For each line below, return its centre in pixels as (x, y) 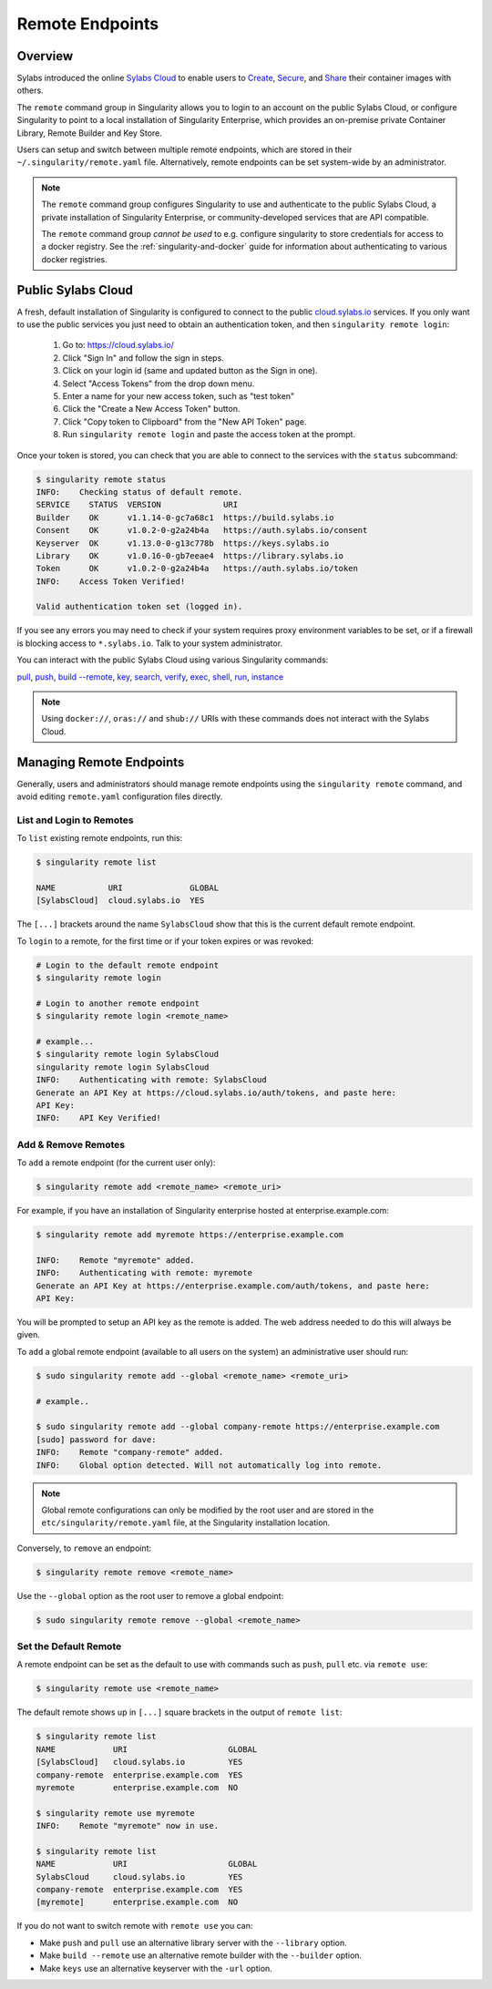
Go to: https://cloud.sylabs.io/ (118, 345)
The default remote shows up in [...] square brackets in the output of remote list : (179, 1712)
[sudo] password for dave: (96, 1439)
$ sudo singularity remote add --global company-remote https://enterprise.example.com (238, 1427)
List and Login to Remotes (75, 820)
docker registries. (75, 259)
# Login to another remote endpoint (118, 1003)
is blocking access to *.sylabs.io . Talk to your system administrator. (149, 643)
